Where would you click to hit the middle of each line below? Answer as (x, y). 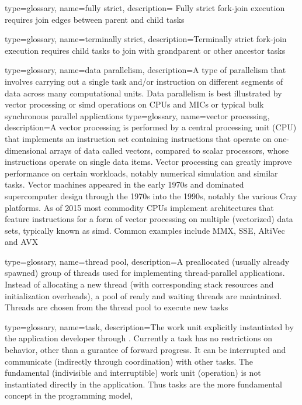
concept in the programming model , (69, 395)
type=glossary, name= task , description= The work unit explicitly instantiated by (149, 326)
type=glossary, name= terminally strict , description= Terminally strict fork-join (146, 39)
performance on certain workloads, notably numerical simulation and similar (141, 173)
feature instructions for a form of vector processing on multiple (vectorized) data (149, 219)
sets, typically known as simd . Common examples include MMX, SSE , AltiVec (145, 230)
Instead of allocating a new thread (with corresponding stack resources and (139, 284)
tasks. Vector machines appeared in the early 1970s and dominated (124, 184)
